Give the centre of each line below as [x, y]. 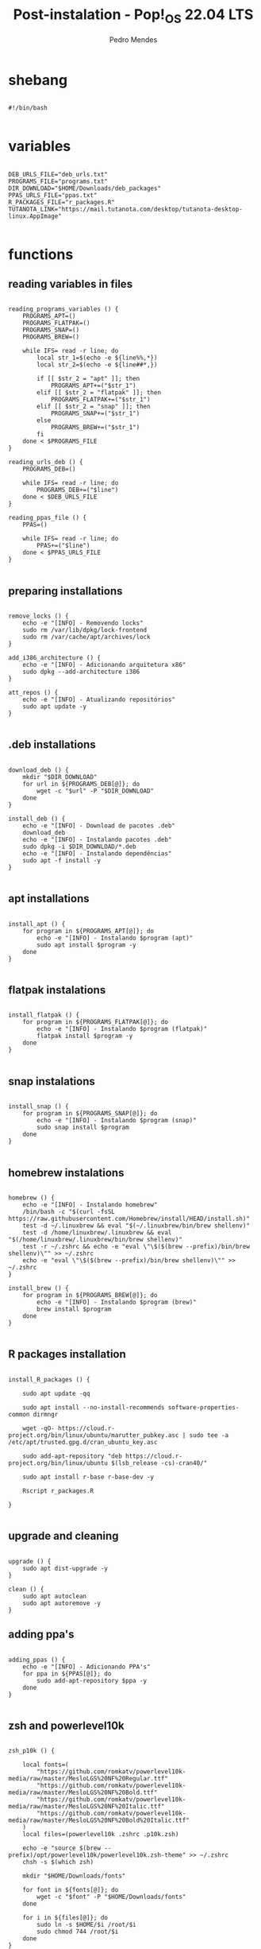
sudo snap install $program [83, 1128]
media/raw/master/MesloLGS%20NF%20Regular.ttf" [88, 1779]
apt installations [49, 899]
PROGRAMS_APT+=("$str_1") [93, 386]
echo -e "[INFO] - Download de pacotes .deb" [99, 825]
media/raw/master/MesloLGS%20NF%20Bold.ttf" [83, 1793]
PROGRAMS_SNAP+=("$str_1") [95, 414]
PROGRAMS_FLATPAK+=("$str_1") [100, 400]
